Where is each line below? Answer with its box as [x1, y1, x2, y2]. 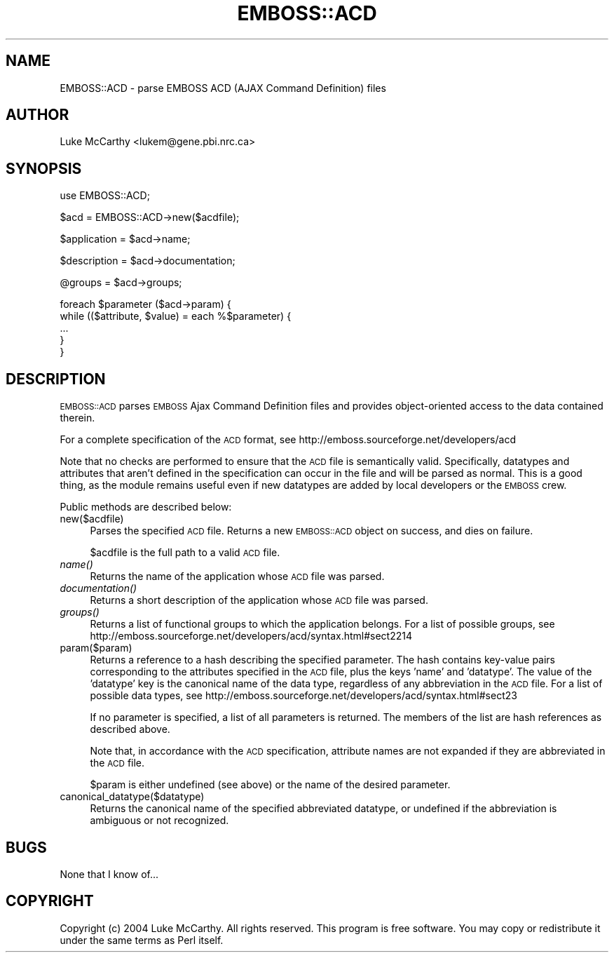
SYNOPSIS [6, 159, 82, 177]
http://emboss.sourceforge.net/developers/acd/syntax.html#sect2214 [90, 630, 412, 642]
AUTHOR [6, 106, 69, 124]
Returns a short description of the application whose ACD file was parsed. [90, 594, 428, 607]
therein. [60, 412, 95, 424]
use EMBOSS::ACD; [60, 189, 150, 202]
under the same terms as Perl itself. [60, 933, 224, 946]
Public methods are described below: [60, 501, 232, 513]
